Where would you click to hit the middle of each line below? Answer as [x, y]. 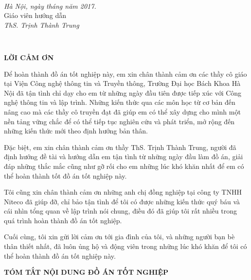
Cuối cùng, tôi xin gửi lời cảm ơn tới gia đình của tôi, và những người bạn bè [119, 237]
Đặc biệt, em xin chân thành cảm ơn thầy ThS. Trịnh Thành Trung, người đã [120, 147]
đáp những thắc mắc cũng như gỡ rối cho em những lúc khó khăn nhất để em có [124, 166]
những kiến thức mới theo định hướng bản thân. [76, 131]
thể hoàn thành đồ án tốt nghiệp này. [60, 255]
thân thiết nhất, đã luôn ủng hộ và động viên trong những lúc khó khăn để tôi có [125, 246]
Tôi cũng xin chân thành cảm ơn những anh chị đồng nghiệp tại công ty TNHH [123, 192]
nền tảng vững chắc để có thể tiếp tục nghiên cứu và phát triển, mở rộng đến [119, 121]
